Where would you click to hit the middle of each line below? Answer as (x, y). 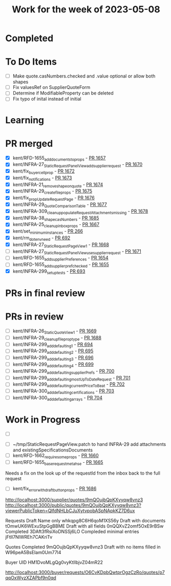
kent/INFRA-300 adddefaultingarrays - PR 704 (57, 398)
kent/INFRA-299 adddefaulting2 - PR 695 (53, 352)
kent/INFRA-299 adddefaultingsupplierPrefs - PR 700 (63, 372)
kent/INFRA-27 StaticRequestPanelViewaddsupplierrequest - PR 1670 (78, 165)
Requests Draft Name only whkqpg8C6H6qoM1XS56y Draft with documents (85, 521)
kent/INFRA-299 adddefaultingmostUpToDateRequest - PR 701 (71, 378)
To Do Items (31, 62)
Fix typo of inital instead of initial (47, 99)
